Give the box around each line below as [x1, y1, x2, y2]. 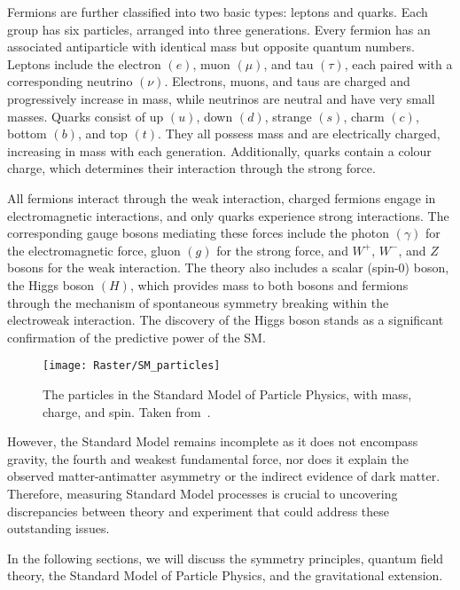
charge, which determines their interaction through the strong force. [7, 159, 376, 177]
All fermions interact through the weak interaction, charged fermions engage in [7, 188, 436, 207]
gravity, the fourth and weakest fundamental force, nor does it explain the [7, 449, 409, 468]
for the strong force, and [216, 240, 348, 259]
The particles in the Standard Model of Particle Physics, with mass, [43, 384, 412, 403]
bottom [7, 124, 47, 143]
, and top [77, 124, 128, 143]
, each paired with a [344, 54, 453, 73]
